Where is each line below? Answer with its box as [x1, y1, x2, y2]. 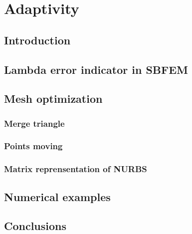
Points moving [4, 140, 63, 152]
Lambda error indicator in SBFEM [4, 61, 188, 77]
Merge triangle [4, 117, 65, 129]
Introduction [4, 32, 71, 47]
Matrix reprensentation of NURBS [4, 163, 147, 175]
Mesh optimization [4, 91, 103, 106]
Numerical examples [4, 189, 111, 204]
